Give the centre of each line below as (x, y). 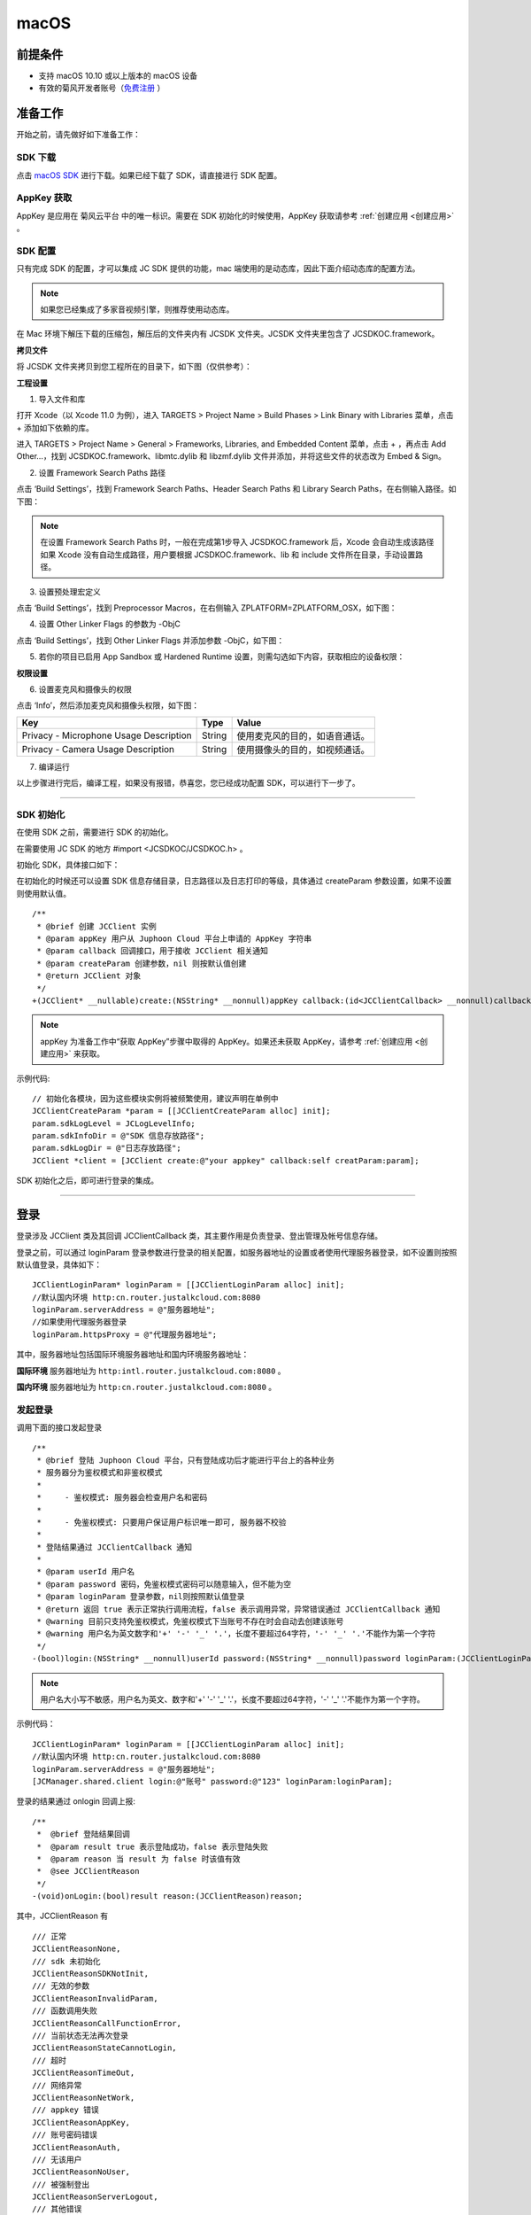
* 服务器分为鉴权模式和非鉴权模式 (100, 1473)
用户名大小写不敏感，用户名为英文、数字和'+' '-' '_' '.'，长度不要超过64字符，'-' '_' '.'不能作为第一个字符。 (232, 1699)
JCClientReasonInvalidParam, (95, 1998)
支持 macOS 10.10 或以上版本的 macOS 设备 (118, 76)
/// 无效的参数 (61, 1986)
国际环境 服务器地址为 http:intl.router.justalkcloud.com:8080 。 (151, 1371)
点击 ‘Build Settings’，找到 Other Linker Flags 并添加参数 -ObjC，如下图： (150, 640)
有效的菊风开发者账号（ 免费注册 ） (102, 88)
